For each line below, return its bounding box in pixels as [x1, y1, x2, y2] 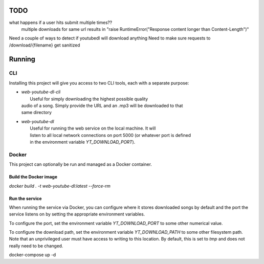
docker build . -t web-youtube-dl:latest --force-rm [9, 183, 111, 189]
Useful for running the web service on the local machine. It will [30, 125, 156, 132]
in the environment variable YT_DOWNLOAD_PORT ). [30, 139, 135, 145]
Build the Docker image [9, 174, 58, 180]
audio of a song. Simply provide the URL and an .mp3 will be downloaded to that [21, 103, 183, 109]
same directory [21, 110, 52, 115]
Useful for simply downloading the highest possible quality [30, 96, 148, 102]
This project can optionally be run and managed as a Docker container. [9, 161, 152, 167]
